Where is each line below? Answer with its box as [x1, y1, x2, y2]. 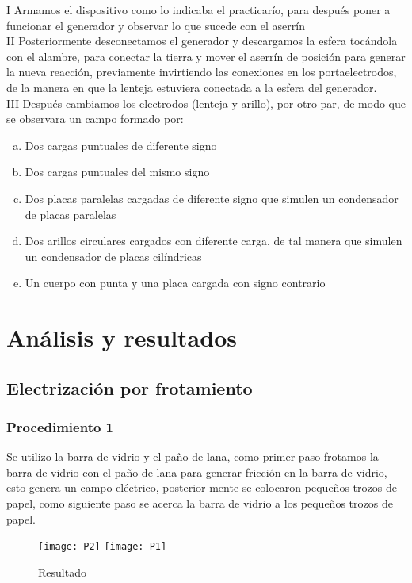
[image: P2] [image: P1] [38, 541, 167, 553]
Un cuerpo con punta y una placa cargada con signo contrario [25, 274, 326, 291]
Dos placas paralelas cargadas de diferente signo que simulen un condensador [25, 190, 399, 206]
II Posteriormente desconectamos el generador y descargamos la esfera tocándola [6, 33, 398, 49]
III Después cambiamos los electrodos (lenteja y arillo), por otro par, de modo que [6, 94, 406, 111]
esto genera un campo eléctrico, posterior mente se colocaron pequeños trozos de [6, 479, 397, 496]
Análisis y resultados [6, 321, 237, 354]
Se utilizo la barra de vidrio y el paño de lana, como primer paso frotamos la [6, 448, 379, 465]
